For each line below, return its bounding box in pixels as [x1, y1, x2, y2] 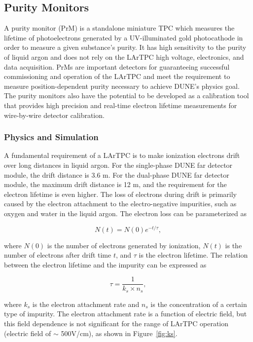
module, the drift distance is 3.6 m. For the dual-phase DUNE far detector [4, 169, 229, 180]
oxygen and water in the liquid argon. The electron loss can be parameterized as [4, 208, 247, 218]
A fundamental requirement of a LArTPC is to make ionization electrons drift [4, 150, 240, 160]
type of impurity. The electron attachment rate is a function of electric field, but [4, 308, 247, 319]
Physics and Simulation [4, 131, 99, 143]
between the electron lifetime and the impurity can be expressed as [4, 259, 207, 269]
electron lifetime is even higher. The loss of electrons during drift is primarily [4, 189, 237, 199]
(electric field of [4, 328, 51, 338]
